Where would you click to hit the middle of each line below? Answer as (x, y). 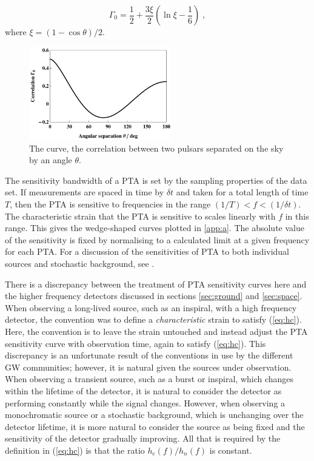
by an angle (51, 160)
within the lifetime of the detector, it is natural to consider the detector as (143, 390)
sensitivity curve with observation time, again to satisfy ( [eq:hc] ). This (135, 343)
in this (297, 216)
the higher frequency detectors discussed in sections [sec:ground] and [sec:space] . (154, 296)
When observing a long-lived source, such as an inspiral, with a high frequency (151, 307)
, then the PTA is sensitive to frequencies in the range (110, 204)
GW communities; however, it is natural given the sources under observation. (148, 367)
